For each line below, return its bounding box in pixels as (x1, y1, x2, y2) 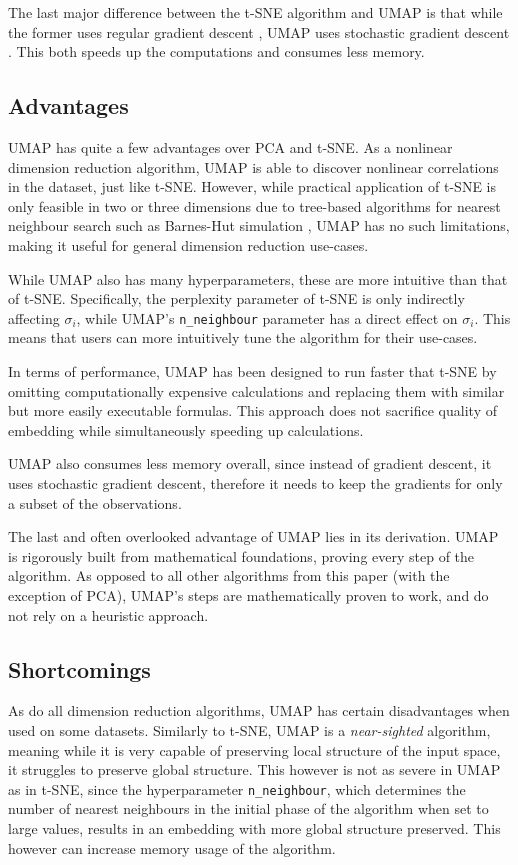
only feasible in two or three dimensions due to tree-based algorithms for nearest (8, 195, 501, 216)
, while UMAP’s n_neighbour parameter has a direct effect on (76, 307, 458, 328)
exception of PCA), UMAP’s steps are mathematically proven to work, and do (8, 584, 489, 605)
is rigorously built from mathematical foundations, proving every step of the (8, 545, 475, 566)
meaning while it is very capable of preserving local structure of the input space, (8, 739, 501, 760)
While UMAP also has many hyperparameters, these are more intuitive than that (8, 268, 508, 289)
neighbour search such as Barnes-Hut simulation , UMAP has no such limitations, (8, 215, 510, 236)
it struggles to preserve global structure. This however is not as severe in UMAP (8, 759, 501, 780)
